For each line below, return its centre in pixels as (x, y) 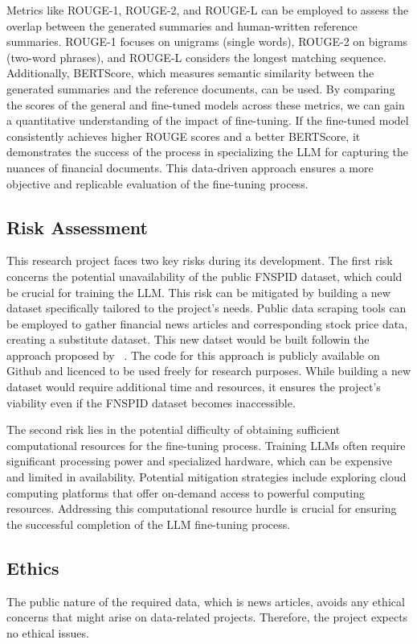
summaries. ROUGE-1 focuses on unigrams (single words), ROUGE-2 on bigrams (207, 41)
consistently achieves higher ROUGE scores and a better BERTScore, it (184, 136)
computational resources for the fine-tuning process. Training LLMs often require (206, 445)
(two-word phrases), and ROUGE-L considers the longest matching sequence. (196, 57)
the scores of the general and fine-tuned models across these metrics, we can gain (206, 104)
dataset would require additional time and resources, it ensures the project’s (194, 387)
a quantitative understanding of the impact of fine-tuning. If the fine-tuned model (208, 120)
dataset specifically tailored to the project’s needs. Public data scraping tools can (206, 308)
